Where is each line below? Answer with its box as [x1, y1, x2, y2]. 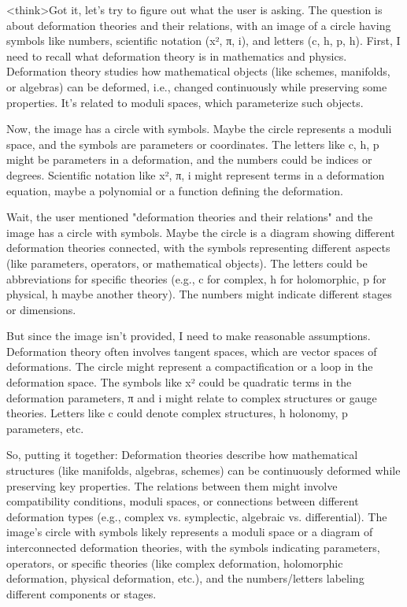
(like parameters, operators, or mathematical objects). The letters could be [6, 254, 368, 271]
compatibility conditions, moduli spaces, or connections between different [6, 493, 359, 509]
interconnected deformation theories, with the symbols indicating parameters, [6, 539, 380, 555]
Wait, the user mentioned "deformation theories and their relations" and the [6, 209, 373, 225]
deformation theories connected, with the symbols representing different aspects [6, 239, 390, 256]
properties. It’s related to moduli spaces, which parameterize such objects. [6, 94, 364, 110]
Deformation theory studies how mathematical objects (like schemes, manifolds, [6, 63, 390, 80]
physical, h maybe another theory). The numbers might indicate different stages [6, 286, 392, 302]
